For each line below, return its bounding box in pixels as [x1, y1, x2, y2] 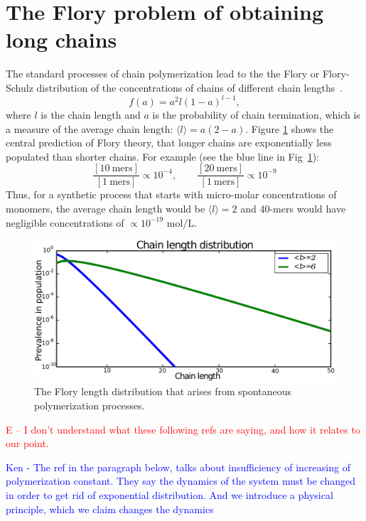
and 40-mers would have [240, 201, 346, 216]
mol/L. [166, 215, 197, 230]
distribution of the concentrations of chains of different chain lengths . [36, 80, 343, 95]
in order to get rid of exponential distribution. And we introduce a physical [6, 487, 333, 502]
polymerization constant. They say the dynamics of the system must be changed [6, 473, 356, 488]
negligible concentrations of [6, 215, 124, 230]
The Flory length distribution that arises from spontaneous [34, 384, 292, 399]
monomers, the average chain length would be [6, 201, 205, 216]
